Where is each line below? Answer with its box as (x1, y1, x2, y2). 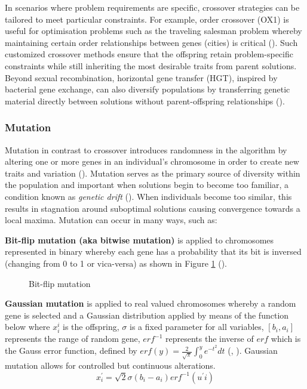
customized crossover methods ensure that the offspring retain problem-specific (5, 48, 293, 60)
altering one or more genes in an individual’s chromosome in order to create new (5, 155, 299, 168)
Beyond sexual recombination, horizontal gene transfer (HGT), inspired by (5, 71, 278, 84)
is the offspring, (62, 320, 119, 333)
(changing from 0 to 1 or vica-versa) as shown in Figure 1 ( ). (5, 257, 227, 269)
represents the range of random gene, (5, 332, 140, 345)
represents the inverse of (165, 332, 254, 345)
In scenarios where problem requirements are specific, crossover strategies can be (5, 1, 300, 13)
